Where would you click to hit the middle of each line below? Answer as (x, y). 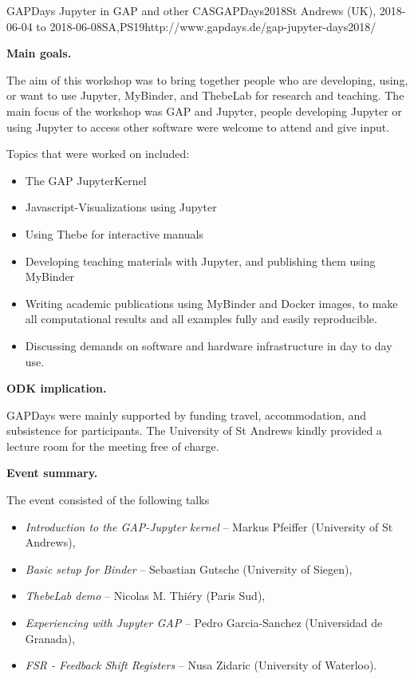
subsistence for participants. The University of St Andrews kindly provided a (194, 430)
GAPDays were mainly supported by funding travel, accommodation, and (187, 415)
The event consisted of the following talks (108, 500)
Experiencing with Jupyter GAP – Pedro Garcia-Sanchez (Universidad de (204, 623)
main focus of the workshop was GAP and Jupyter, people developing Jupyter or (204, 111)
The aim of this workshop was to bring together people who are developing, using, (207, 79)
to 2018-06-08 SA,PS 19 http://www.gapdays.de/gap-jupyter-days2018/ (206, 26)
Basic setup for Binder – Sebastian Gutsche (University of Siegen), (189, 568)
